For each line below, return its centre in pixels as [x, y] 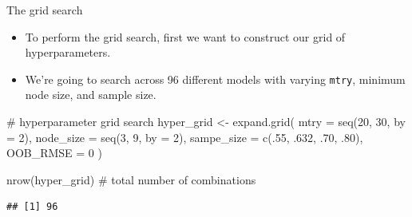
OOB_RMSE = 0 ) [54, 153]
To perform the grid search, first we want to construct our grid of [185, 36]
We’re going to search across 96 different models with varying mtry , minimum [215, 79]
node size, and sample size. [91, 95]
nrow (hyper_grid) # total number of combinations [131, 179]
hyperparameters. [68, 52]
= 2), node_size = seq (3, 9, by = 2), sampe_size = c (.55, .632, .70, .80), [185, 137]
